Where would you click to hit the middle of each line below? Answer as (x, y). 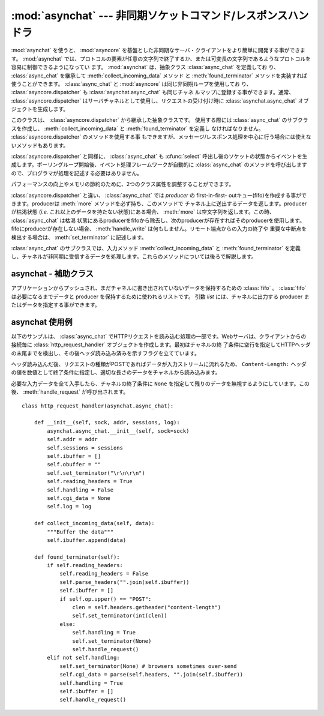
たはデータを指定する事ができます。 (55, 305)
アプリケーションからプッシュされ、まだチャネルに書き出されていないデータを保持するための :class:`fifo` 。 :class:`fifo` (159, 288)
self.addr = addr (73, 439)
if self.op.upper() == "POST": (106, 599)
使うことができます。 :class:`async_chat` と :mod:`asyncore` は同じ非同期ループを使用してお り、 (131, 83)
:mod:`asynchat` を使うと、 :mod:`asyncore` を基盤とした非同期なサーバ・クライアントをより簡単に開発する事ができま (158, 50)
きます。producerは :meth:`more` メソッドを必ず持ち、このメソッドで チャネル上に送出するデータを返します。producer (159, 203)
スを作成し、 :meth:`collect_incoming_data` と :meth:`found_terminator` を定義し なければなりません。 (137, 128)
